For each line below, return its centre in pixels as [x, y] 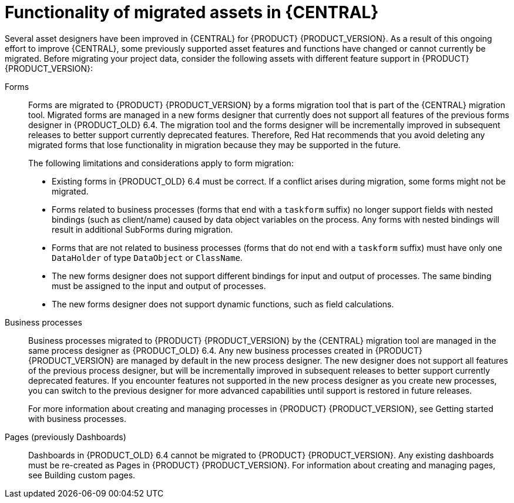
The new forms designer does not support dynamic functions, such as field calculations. [223, 304]
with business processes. [77, 418]
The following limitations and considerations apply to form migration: [161, 163]
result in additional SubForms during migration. [142, 229]
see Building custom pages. [82, 475]
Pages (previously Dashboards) [65, 437]
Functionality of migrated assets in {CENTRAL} [192, 12]
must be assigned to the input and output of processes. [159, 286]
